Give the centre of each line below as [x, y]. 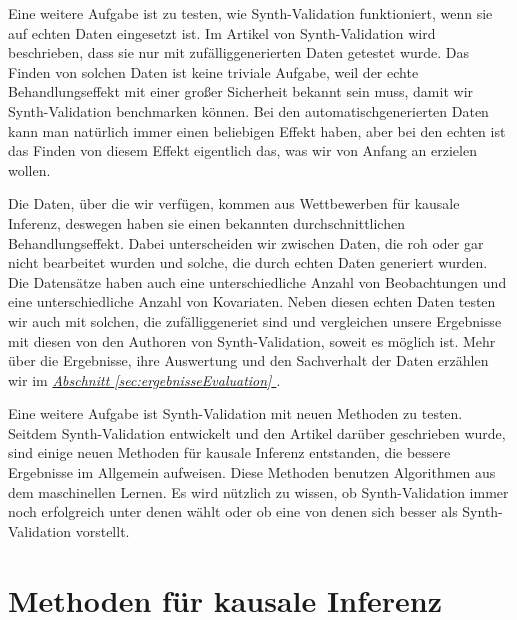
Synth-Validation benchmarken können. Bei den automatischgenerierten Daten [248, 110]
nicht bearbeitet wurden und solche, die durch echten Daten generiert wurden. [248, 262]
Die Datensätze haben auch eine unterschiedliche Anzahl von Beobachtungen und [257, 281]
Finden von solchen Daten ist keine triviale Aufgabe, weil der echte [213, 71]
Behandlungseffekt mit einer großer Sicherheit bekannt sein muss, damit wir [241, 91]
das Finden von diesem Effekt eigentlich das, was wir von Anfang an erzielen [242, 150]
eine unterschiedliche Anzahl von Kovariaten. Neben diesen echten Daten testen [252, 301]
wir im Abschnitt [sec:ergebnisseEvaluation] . [144, 379]
